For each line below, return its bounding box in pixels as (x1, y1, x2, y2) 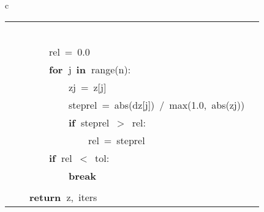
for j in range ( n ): (49, 62, 131, 76)
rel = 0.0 (49, 44, 90, 59)
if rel (49, 150, 72, 165)
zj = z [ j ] (69, 79, 107, 94)
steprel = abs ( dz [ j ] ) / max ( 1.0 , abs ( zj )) (69, 97, 245, 112)
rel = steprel (88, 133, 145, 147)
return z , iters (29, 189, 97, 204)
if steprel (69, 115, 110, 130)
